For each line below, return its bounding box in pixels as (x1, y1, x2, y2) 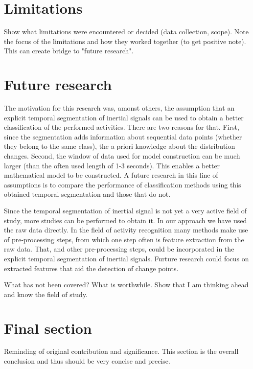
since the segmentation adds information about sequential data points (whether (4, 131, 242, 141)
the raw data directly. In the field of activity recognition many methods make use (4, 225, 248, 235)
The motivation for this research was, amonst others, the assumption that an (4, 103, 235, 113)
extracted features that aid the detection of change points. (4, 263, 179, 273)
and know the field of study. (4, 289, 88, 299)
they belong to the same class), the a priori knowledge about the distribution (4, 141, 235, 151)
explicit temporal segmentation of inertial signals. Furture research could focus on (4, 253, 249, 263)
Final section (4, 318, 92, 338)
